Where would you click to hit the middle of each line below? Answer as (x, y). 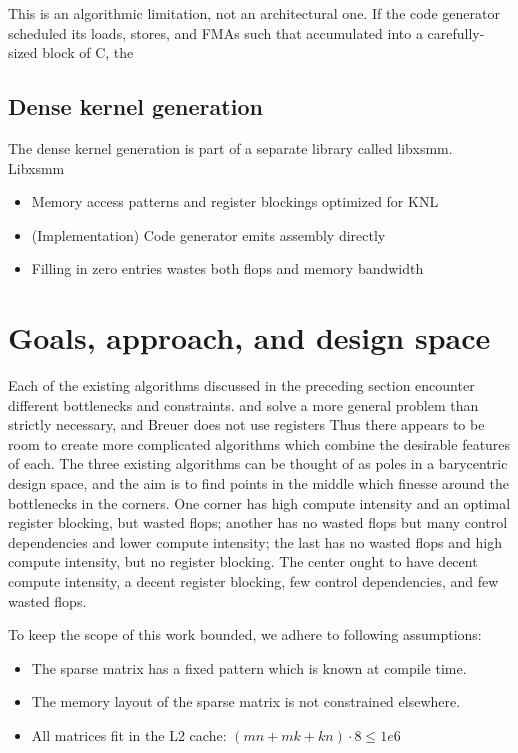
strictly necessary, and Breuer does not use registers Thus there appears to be (246, 424)
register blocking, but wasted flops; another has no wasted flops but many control (258, 522)
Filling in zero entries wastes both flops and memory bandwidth (227, 268)
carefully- (456, 32)
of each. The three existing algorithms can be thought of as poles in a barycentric (258, 463)
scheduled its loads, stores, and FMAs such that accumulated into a (215, 32)
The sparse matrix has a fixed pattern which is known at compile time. (249, 667)
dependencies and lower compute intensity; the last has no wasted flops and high (255, 541)
